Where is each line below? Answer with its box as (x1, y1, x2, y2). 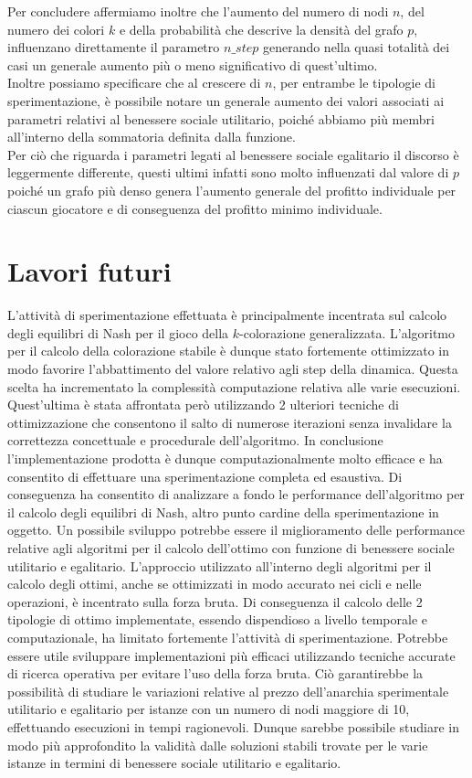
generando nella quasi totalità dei (262, 37, 450, 57)
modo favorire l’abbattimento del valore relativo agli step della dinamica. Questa (7, 359, 458, 378)
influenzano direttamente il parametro (7, 37, 220, 57)
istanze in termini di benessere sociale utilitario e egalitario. (7, 753, 341, 773)
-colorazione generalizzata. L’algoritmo (239, 323, 456, 342)
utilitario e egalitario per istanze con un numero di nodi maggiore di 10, (7, 699, 410, 719)
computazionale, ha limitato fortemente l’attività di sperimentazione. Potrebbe (7, 627, 448, 646)
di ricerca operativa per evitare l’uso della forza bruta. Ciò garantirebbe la (7, 664, 424, 683)
